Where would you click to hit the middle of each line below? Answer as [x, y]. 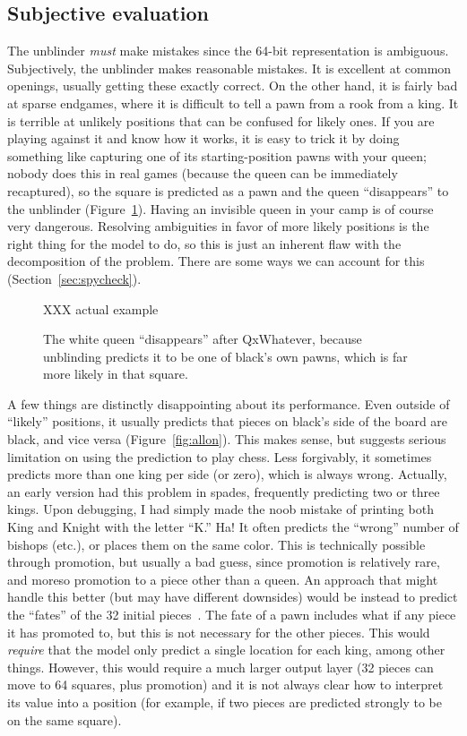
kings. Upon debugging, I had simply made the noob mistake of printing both [221, 509]
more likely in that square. [116, 374]
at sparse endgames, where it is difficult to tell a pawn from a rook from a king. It [233, 103]
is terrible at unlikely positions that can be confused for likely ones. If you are [221, 120]
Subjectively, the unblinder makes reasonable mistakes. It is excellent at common [229, 68]
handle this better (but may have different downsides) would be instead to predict [233, 597]
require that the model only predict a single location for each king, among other [226, 650]
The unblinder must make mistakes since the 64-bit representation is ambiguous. [228, 51]
